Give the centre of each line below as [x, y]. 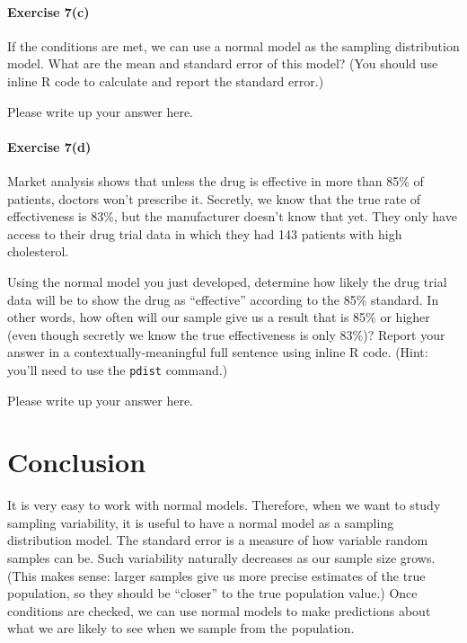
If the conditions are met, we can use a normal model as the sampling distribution [233, 45]
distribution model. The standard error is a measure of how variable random [218, 540]
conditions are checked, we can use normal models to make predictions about [219, 610]
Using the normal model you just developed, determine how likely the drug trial [227, 281]
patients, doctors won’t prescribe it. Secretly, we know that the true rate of [214, 198]
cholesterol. [38, 251]
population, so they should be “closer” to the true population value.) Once [212, 593]
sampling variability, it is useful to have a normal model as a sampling [201, 522]
